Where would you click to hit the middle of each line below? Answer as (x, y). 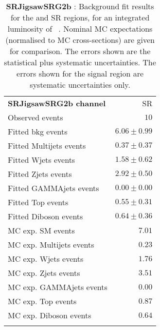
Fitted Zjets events (40, 174)
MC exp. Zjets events (44, 273)
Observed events (36, 117)
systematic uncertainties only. (80, 85)
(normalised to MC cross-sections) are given (80, 40)
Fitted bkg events (38, 131)
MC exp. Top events (42, 301)
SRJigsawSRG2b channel (57, 103)
